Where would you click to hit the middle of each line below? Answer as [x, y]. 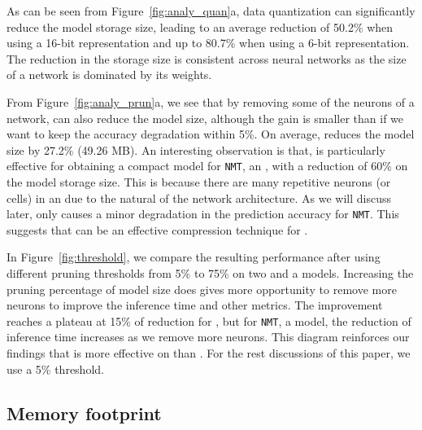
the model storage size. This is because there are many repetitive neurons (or [199, 182]
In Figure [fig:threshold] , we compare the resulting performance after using [194, 257]
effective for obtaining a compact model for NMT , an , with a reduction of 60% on [207, 166]
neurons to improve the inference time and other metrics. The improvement [195, 305]
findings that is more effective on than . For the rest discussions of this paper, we [209, 353]
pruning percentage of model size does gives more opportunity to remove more [202, 289]
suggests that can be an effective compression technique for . [157, 229]
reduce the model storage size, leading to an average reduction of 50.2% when [200, 26]
